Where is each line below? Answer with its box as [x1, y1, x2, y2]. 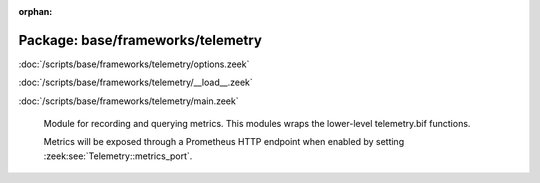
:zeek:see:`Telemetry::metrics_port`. [43, 150, 193, 162]
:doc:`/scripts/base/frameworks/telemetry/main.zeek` [18, 95, 239, 107]
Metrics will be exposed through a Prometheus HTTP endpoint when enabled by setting [43, 136, 405, 148]
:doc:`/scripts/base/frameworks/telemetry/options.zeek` [18, 58, 250, 70]
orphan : [18, 6, 53, 17]
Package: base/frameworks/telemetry [18, 31, 262, 49]
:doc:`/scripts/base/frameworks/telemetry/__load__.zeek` [18, 76, 254, 89]
